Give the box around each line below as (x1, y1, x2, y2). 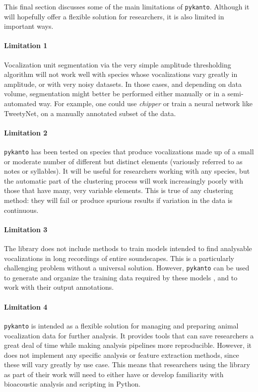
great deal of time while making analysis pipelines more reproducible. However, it (4, 340, 252, 350)
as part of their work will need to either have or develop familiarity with (4, 369, 224, 379)
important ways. (4, 21, 54, 31)
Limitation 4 (4, 301, 48, 312)
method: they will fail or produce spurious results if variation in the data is (4, 195, 233, 205)
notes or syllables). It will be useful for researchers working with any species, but (4, 166, 250, 176)
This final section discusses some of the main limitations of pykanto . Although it (4, 1, 250, 11)
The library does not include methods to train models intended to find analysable (4, 243, 252, 254)
